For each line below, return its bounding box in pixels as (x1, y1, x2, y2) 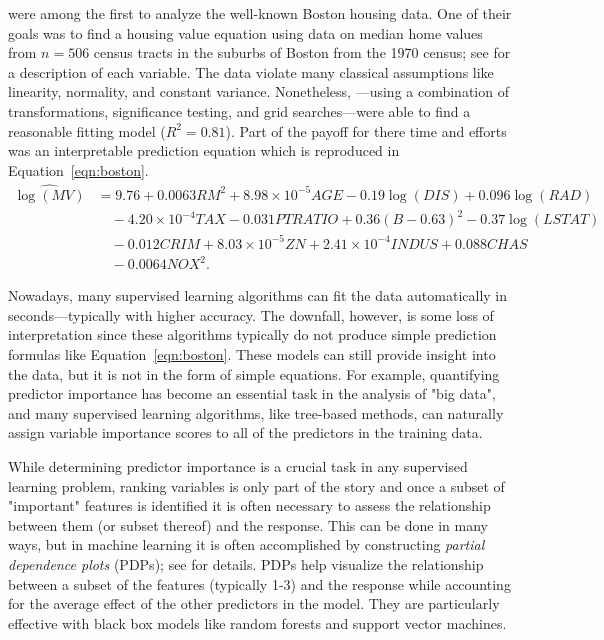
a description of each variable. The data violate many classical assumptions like (8, 61, 494, 82)
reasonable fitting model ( (8, 120, 166, 141)
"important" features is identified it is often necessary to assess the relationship (8, 495, 491, 516)
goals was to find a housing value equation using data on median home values (8, 22, 483, 43)
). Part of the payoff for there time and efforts (225, 120, 507, 141)
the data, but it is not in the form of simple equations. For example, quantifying (8, 363, 500, 384)
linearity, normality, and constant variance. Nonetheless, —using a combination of (8, 81, 509, 102)
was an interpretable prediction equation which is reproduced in (8, 140, 400, 161)
